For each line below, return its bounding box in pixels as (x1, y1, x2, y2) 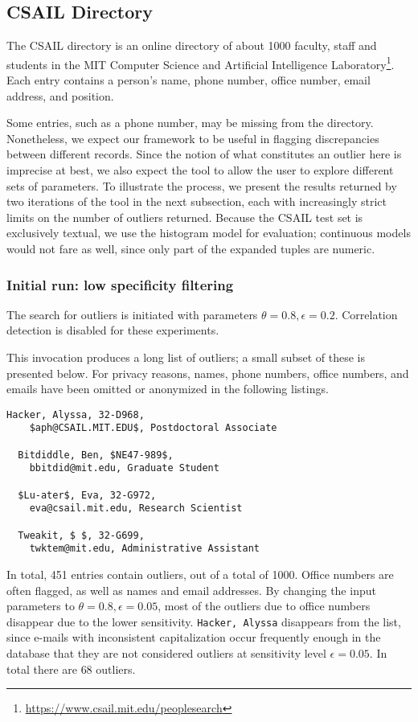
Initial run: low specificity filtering (6, 274, 234, 294)
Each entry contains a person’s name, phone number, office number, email (6, 72, 371, 88)
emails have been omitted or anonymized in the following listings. (6, 380, 329, 397)
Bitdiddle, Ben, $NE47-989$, (18, 449, 174, 461)
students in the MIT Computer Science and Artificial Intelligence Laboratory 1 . (6, 53, 395, 72)
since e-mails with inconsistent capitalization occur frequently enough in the (6, 629, 381, 646)
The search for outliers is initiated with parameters (6, 306, 258, 322)
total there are (6, 660, 77, 677)
